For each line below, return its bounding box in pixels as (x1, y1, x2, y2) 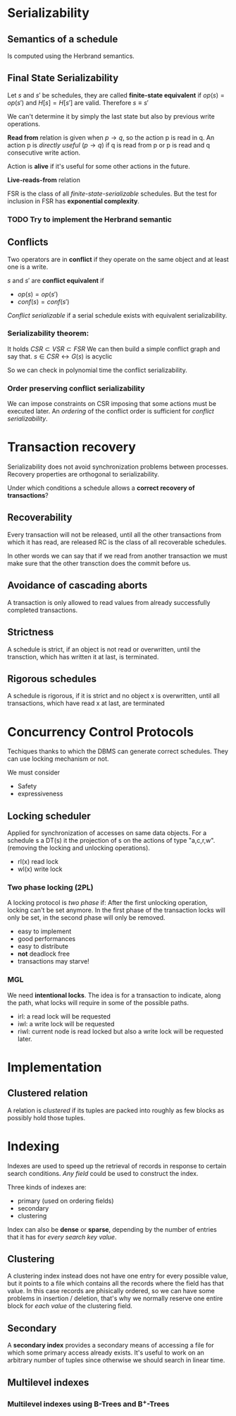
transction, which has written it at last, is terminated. (7, 652, 159, 661)
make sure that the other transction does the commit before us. (7, 559, 192, 568)
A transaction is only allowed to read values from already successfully (7, 598, 211, 606)
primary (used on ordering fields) (17, 1196, 114, 1205)
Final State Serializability (7, 72, 119, 84)
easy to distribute (17, 942, 69, 951)
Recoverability (7, 512, 73, 524)
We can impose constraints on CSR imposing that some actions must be (7, 400, 217, 408)
